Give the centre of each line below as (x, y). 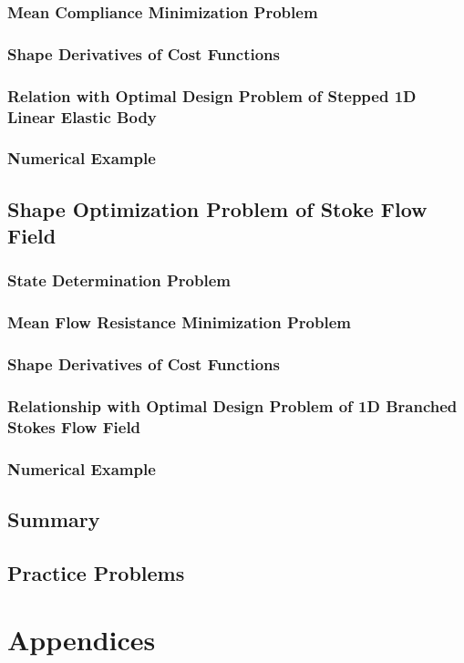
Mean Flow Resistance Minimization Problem (179, 322)
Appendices (82, 640)
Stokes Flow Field (74, 426)
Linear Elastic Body (82, 116)
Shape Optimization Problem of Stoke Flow (217, 208)
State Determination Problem (119, 280)
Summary (54, 519)
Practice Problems (96, 572)
